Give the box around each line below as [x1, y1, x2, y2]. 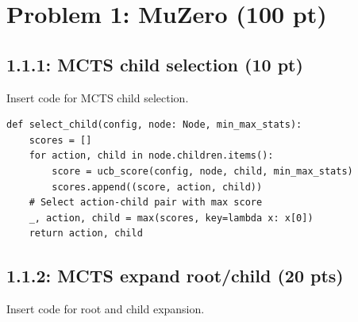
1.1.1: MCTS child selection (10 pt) [6, 52, 303, 76]
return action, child [29, 228, 143, 240]
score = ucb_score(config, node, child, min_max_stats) [52, 165, 353, 177]
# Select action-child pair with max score [29, 197, 263, 209]
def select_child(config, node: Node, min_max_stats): [6, 119, 302, 131]
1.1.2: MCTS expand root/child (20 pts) [6, 263, 344, 288]
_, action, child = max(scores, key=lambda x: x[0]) [29, 212, 314, 224]
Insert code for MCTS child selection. [6, 89, 189, 105]
